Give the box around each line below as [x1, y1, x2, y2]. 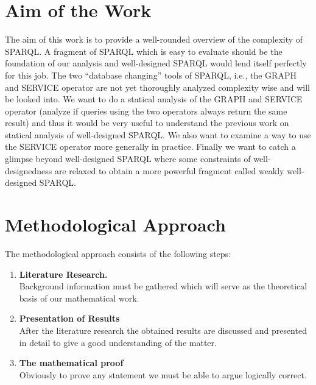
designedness [5, 164, 52, 177]
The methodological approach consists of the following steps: [5, 247, 231, 260]
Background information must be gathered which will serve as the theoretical [19, 280, 307, 292]
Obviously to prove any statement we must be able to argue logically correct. [19, 368, 307, 381]
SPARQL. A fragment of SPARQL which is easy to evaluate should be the [5, 44, 283, 57]
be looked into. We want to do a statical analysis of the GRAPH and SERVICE [5, 93, 303, 105]
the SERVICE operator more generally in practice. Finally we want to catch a [5, 140, 296, 153]
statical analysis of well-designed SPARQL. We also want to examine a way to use [5, 128, 311, 141]
